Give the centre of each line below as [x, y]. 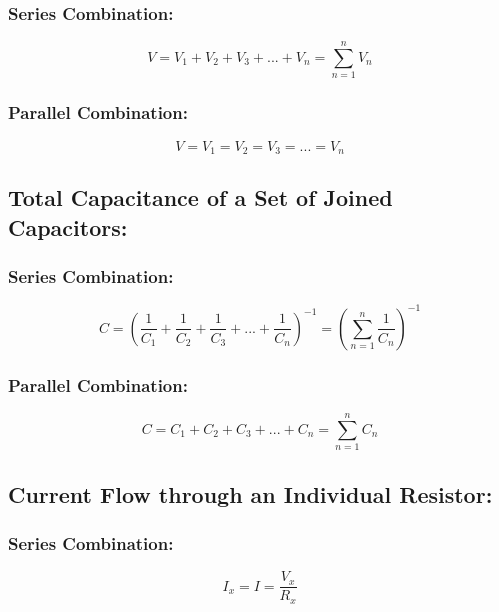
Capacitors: [68, 226]
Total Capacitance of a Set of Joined [200, 197]
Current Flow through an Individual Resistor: [250, 493]
